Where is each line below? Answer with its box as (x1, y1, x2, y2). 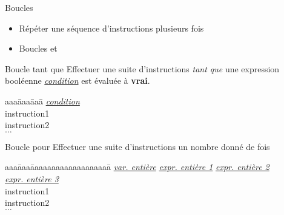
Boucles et (19, 42, 58, 55)
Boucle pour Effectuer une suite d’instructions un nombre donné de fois (5, 140, 270, 152)
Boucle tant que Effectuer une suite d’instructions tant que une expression (5, 62, 280, 75)
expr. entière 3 (5, 172, 59, 185)
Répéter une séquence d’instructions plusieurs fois (19, 21, 204, 34)
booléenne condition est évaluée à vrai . (5, 74, 150, 87)
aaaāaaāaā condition (5, 94, 80, 107)
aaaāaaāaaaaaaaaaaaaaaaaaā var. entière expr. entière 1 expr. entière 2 (5, 160, 269, 173)
